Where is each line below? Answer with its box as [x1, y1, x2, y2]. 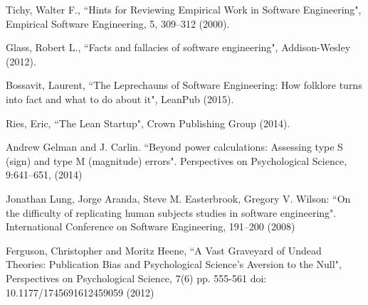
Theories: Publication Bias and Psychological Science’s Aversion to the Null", [6, 257, 342, 272]
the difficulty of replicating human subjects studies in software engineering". [6, 205, 337, 220]
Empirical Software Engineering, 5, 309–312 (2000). [6, 16, 230, 31]
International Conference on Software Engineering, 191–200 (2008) [6, 219, 295, 234]
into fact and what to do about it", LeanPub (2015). [6, 91, 234, 106]
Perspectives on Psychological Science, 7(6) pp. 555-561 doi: [6, 270, 267, 285]
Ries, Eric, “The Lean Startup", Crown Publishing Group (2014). [6, 115, 290, 130]
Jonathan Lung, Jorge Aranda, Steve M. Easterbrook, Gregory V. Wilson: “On [6, 191, 351, 205]
